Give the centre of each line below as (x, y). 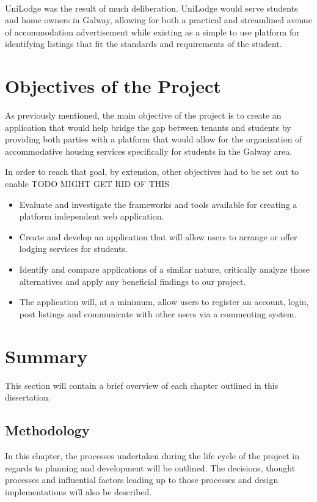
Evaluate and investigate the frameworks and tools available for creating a (158, 204)
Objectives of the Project (113, 86)
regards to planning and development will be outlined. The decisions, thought (150, 467)
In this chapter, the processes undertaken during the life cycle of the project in (152, 455)
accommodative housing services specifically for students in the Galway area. (149, 151)
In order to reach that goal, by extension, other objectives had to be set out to (152, 172)
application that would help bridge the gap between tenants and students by (148, 127)
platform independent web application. (92, 216)
